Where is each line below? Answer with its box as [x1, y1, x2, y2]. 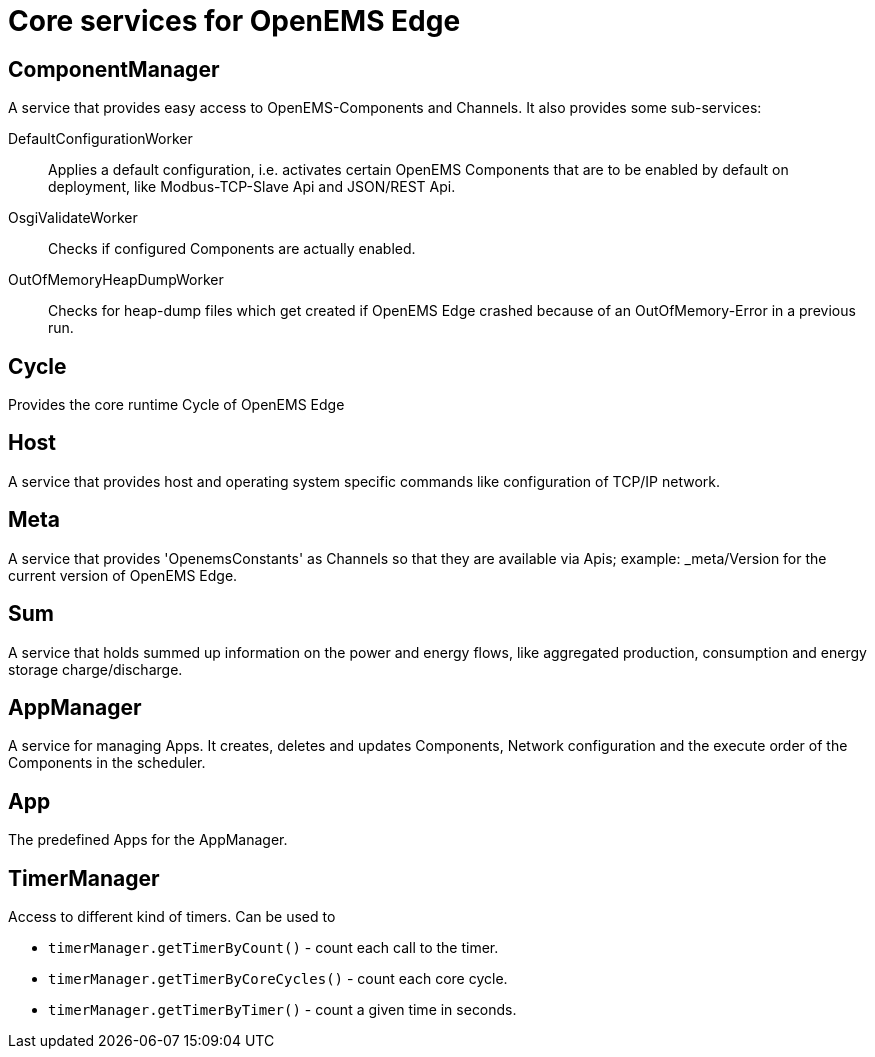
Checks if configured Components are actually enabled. [48, 240, 416, 258]
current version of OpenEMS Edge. [8, 566, 238, 584]
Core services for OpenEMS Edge [8, 4, 461, 38]
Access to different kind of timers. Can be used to [8, 908, 336, 926]
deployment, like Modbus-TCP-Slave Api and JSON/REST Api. [48, 178, 456, 196]
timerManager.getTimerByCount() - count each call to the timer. [48, 939, 499, 957]
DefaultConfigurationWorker [8, 130, 193, 148]
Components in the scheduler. [8, 754, 206, 772]
